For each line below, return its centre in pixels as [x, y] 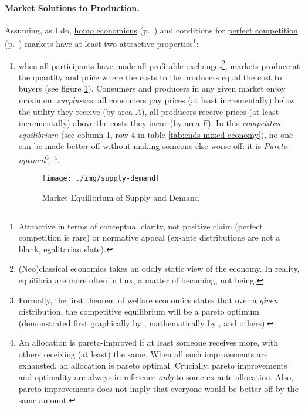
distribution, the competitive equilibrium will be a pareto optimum [139, 311]
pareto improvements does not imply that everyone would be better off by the [158, 388]
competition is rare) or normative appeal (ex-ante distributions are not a [149, 237]
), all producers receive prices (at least [210, 111]
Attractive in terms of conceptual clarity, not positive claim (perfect [140, 226]
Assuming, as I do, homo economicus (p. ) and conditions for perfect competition [151, 30]
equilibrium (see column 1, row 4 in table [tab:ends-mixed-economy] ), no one [156, 134]
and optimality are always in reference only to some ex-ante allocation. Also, [156, 377]
